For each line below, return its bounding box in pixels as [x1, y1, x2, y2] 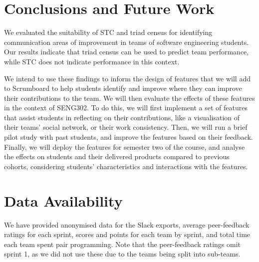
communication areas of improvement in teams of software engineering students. [4, 36, 249, 47]
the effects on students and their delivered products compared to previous [4, 151, 230, 162]
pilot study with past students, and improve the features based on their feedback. [4, 132, 253, 142]
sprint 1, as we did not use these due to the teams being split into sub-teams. [4, 249, 241, 259]
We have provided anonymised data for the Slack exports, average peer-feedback [4, 219, 250, 230]
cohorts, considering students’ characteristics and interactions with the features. [4, 161, 248, 171]
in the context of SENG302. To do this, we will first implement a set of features [4, 102, 248, 113]
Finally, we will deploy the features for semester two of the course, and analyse [4, 141, 245, 152]
